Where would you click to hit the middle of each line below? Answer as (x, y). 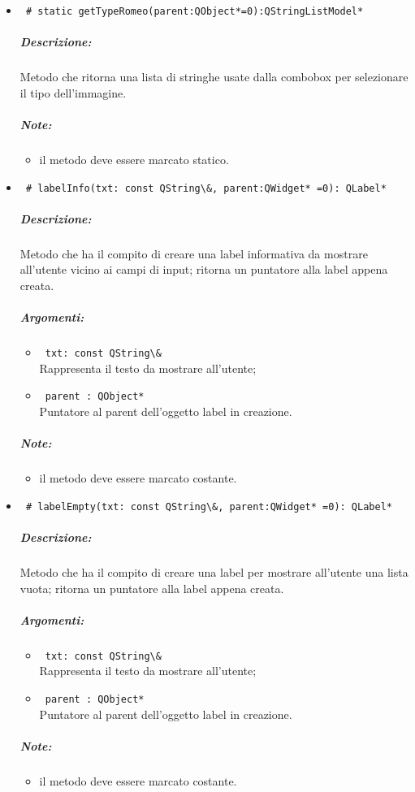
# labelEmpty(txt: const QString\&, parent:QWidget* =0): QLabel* (209, 506)
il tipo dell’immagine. (73, 92)
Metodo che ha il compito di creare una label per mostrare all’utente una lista (214, 572)
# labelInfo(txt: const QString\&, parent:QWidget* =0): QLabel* (206, 188)
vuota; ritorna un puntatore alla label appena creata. (152, 588)
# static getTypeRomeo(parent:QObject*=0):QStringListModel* (195, 11)
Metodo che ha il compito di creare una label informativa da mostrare (194, 253)
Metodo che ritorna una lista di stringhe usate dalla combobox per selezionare (214, 77)
